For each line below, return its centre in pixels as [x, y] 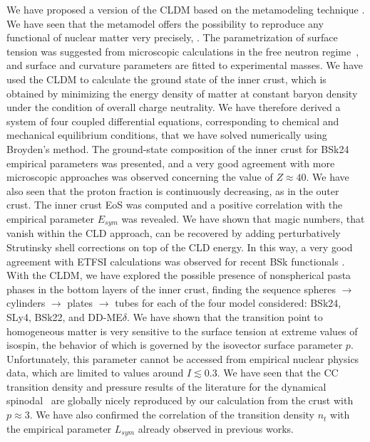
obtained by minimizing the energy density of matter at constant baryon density [182, 93]
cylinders [26, 303]
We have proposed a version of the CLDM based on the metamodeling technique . [186, 9]
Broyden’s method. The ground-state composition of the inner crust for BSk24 [178, 148]
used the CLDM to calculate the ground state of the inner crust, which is [166, 79]
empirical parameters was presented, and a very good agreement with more [171, 163]
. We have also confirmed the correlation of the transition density [172, 415]
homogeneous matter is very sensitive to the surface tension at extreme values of [182, 331]
